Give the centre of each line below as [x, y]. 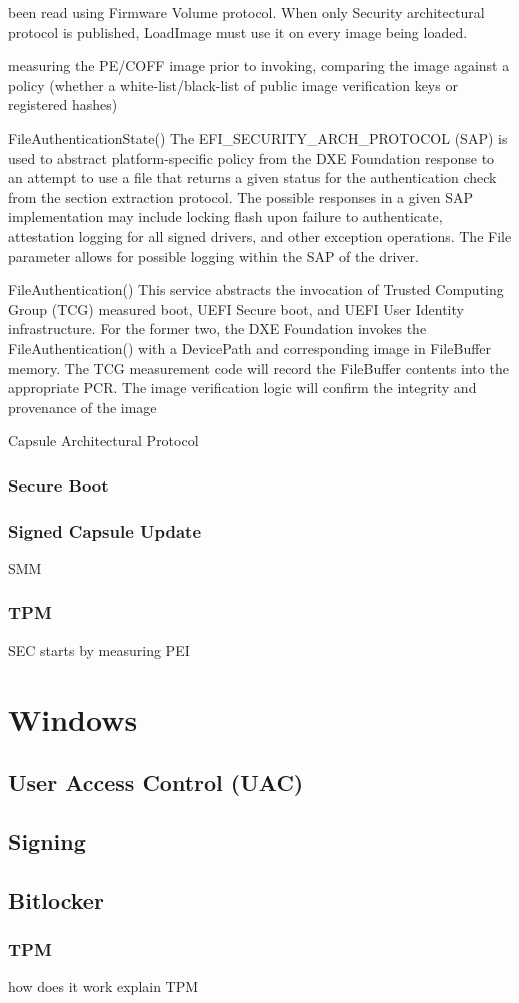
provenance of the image [82, 406]
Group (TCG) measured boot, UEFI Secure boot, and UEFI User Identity [236, 308]
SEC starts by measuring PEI [99, 649]
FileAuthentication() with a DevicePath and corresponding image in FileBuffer [250, 347]
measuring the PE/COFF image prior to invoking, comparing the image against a [259, 65]
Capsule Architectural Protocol [103, 440]
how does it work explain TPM [103, 986]
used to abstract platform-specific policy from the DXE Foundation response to [251, 157]
